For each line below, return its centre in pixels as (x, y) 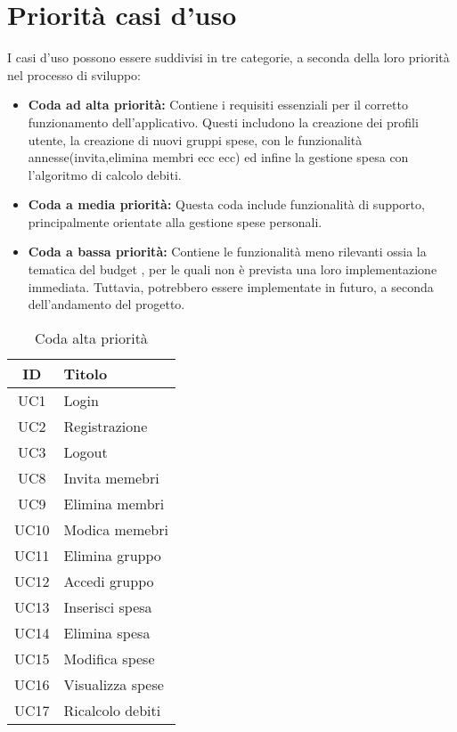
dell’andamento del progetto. (106, 304)
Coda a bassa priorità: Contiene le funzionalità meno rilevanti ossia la (227, 252)
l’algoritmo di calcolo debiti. (105, 174)
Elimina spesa (107, 632)
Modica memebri (116, 529)
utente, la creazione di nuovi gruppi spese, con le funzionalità (195, 139)
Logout (86, 451)
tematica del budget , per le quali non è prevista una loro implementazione (233, 269)
